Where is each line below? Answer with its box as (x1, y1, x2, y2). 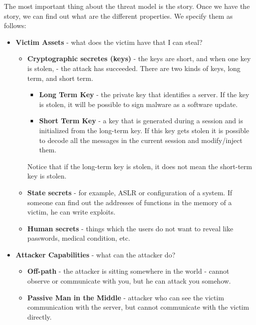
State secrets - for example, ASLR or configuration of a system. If (27, 187, 232, 197)
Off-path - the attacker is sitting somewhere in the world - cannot (27, 266, 229, 276)
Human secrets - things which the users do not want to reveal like (27, 223, 233, 233)
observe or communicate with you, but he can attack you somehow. (27, 276, 231, 286)
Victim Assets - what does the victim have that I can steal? (15, 36, 203, 47)
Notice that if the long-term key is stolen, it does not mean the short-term (27, 161, 252, 171)
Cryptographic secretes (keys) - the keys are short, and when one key (27, 53, 251, 64)
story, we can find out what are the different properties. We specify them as (4, 10, 233, 21)
